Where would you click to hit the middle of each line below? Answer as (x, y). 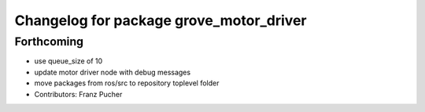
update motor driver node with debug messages (113, 72)
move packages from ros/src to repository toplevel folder (127, 83)
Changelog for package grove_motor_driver (161, 20)
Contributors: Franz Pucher (78, 94)
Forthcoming (49, 42)
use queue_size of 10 (68, 61)
